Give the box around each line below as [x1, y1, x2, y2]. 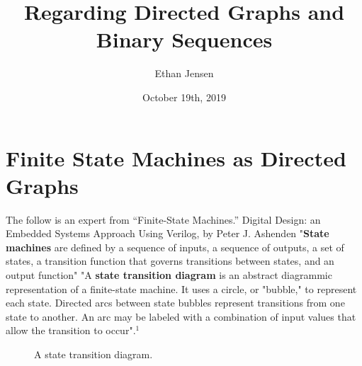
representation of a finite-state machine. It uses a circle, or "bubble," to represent [6, 281, 357, 296]
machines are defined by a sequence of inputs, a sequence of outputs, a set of [6, 239, 344, 254]
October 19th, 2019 [142, 89, 226, 104]
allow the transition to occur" [6, 323, 133, 338]
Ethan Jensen [154, 66, 214, 81]
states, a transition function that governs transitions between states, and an [6, 253, 334, 268]
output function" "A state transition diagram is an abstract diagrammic [6, 268, 332, 282]
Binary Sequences [96, 25, 273, 54]
